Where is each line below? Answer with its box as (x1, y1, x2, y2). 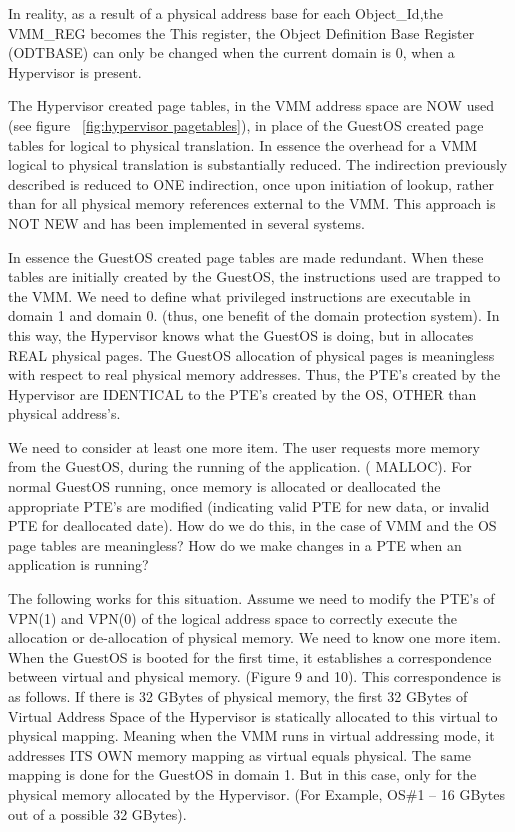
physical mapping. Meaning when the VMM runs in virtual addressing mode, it (8, 725, 495, 746)
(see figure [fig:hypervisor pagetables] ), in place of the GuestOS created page (8, 114, 484, 135)
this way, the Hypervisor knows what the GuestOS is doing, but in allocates (8, 324, 474, 345)
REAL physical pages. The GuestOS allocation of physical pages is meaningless (8, 344, 495, 365)
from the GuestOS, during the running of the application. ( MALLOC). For (8, 456, 472, 477)
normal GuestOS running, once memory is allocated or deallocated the (8, 476, 441, 497)
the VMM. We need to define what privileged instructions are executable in (8, 285, 471, 306)
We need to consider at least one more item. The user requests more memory (8, 436, 480, 457)
